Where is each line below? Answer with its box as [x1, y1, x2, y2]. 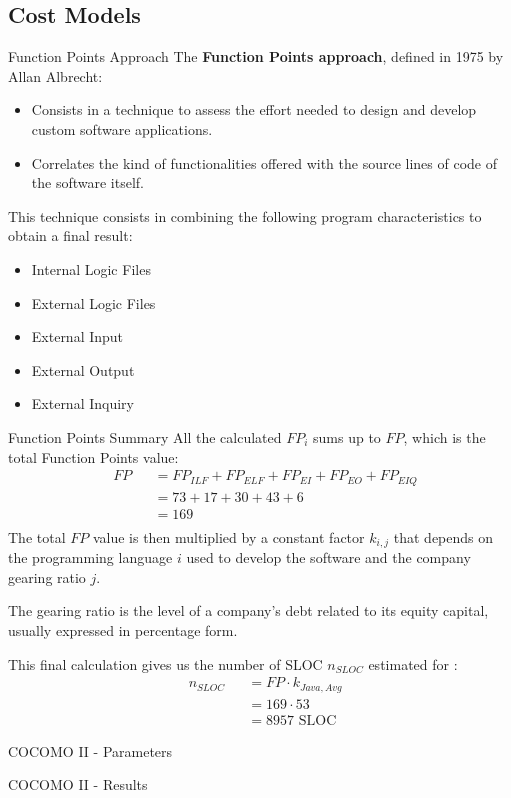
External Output [31, 359, 135, 380]
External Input [31, 326, 124, 347]
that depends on [393, 526, 494, 547]
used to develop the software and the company [186, 547, 471, 568]
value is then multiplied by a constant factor [92, 526, 365, 547]
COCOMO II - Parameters [8, 740, 173, 761]
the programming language [8, 547, 173, 568]
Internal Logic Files [31, 258, 151, 279]
